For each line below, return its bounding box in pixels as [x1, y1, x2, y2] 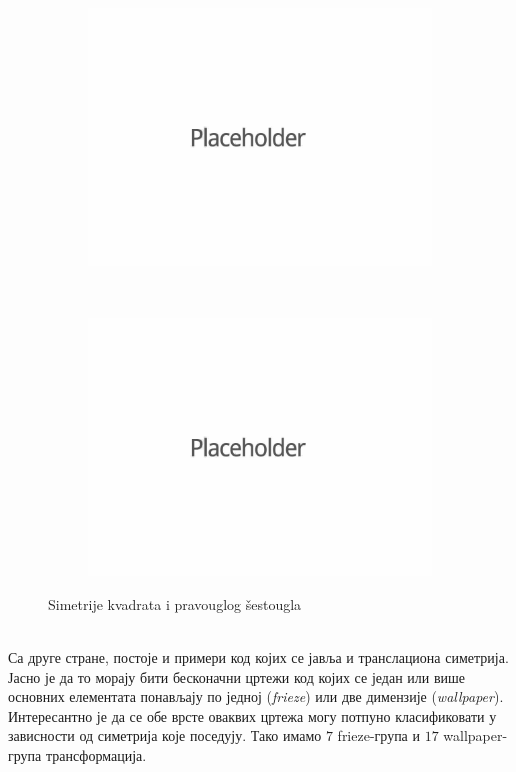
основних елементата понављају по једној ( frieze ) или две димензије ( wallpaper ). [8, 686, 504, 707]
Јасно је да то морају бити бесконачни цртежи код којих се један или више [8, 666, 466, 687]
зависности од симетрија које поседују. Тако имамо [8, 725, 322, 746]
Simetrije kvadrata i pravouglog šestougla [48, 593, 302, 614]
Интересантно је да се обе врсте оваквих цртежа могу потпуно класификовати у [8, 705, 497, 726]
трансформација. [45, 744, 147, 765]
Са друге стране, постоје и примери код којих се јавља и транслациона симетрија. [8, 646, 509, 667]
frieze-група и [337, 725, 420, 746]
